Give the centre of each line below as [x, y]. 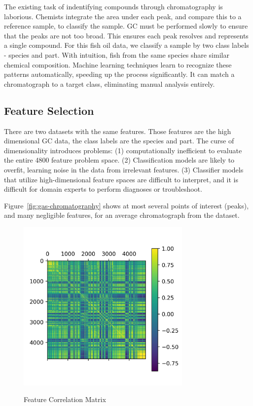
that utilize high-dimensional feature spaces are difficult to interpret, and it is [121, 179]
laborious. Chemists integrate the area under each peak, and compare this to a [123, 16]
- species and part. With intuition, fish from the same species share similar [117, 54]
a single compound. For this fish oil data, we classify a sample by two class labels [126, 45]
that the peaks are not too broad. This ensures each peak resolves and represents [126, 35]
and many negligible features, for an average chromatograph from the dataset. [122, 215]
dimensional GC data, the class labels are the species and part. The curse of [119, 141]
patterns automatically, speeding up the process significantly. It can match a [119, 74]
